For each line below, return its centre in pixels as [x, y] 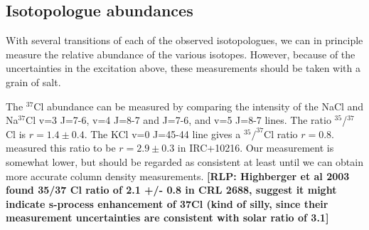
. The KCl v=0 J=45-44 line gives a [162, 134]
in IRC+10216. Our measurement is [256, 148]
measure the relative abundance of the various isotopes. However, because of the [181, 54]
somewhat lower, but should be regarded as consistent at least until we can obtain [184, 161]
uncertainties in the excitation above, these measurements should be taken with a [183, 68]
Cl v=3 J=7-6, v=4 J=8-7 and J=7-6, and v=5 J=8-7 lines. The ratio [178, 120]
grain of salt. [33, 82]
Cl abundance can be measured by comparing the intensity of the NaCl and [199, 106]
